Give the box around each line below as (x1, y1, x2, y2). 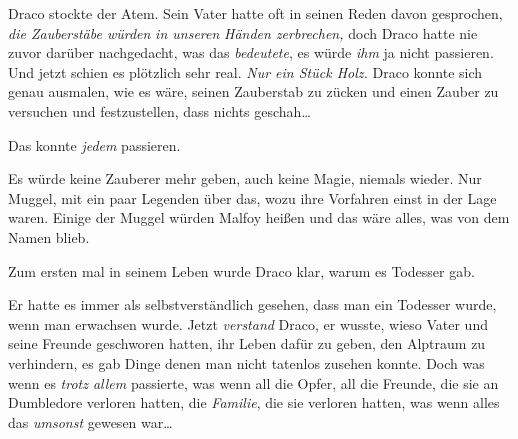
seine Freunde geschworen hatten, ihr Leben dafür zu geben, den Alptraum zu (8, 333, 486, 354)
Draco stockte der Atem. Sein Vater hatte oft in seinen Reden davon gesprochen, (8, 3, 503, 23)
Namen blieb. (8, 226, 90, 247)
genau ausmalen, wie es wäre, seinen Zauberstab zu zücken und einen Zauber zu (8, 81, 499, 102)
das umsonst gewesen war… (8, 411, 173, 432)
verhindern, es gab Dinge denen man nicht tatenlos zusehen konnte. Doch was (8, 352, 485, 373)
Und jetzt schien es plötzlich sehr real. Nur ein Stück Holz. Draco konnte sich (8, 61, 483, 82)
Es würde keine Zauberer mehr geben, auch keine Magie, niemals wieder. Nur (8, 168, 482, 189)
